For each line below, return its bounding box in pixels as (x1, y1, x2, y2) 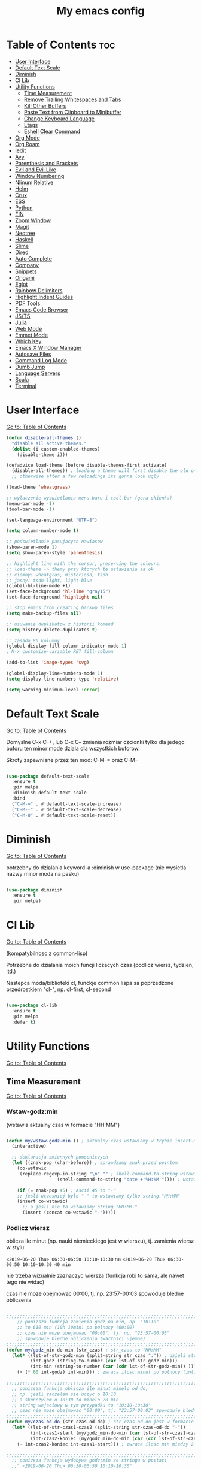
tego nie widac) (6, 1278, 45, 1286)
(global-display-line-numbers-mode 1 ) (6, 670, 103, 676)
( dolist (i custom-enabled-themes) (11, 446, 100, 452)
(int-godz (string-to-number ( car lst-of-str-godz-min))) (30, 1358, 178, 1364)
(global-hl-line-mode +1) (6, 583, 71, 589)
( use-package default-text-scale (6, 773, 90, 779)
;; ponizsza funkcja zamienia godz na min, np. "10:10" (17, 1319, 160, 1325)
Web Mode (14, 325, 42, 332)
